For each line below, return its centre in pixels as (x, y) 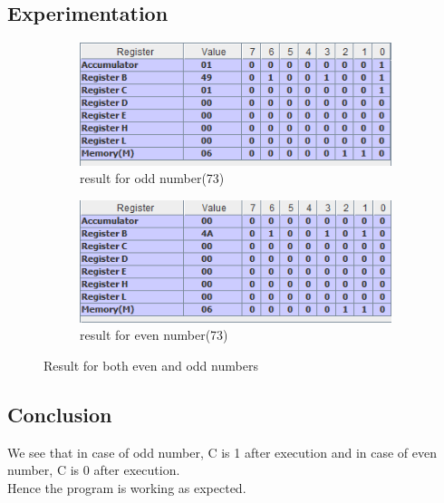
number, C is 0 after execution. (94, 470)
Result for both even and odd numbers (151, 366)
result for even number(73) (154, 335)
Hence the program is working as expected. (127, 488)
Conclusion (60, 415)
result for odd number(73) (152, 178)
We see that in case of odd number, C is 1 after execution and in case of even (222, 452)
